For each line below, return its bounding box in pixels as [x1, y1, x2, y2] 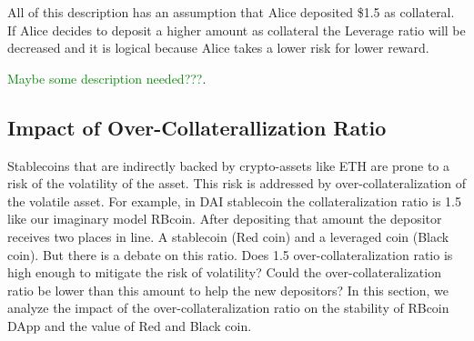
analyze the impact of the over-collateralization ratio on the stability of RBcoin [7, 298, 449, 317]
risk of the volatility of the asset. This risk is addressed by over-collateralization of [7, 174, 467, 193]
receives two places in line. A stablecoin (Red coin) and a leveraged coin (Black [7, 226, 449, 246]
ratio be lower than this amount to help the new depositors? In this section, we [7, 280, 449, 299]
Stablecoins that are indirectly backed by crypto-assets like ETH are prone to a [7, 155, 450, 175]
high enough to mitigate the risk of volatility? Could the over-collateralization [7, 263, 441, 282]
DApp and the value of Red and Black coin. [7, 316, 252, 335]
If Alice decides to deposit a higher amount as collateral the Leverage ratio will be [7, 20, 466, 39]
